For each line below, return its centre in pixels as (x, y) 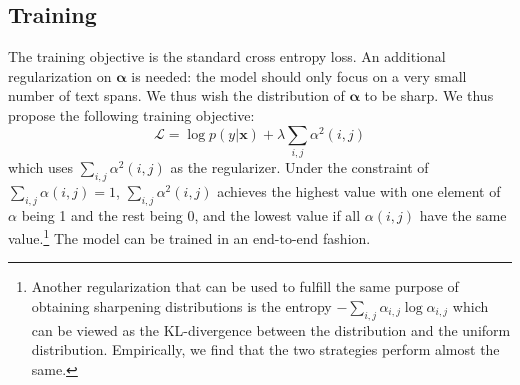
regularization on (60, 75)
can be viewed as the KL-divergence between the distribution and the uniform (271, 329)
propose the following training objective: (131, 114)
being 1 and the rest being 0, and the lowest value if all (191, 214)
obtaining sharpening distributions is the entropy (181, 305)
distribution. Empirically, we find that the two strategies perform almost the (265, 349)
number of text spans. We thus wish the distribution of (176, 95)
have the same (463, 214)
